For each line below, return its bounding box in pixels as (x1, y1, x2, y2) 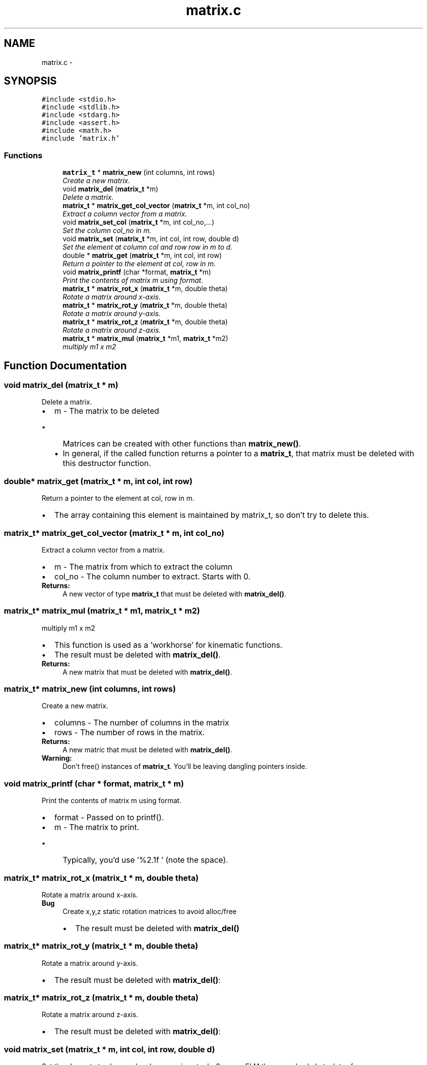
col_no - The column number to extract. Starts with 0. (54, 571, 251, 581)
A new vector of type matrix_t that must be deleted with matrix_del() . (62, 589, 287, 598)
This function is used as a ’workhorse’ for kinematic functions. (54, 639, 283, 650)
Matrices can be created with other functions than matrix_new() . (62, 439, 301, 449)
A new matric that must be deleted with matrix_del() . (62, 745, 233, 754)
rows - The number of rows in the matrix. (54, 727, 205, 738)
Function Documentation (4, 359, 127, 372)
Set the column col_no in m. (62, 226, 152, 235)
